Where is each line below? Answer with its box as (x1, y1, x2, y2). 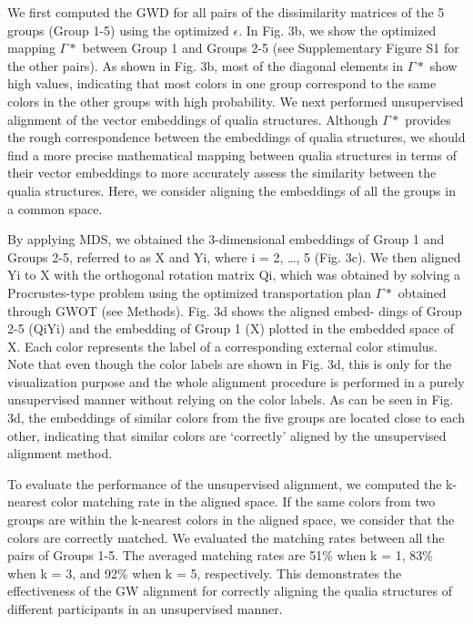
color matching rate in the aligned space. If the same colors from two (51, 492, 436, 511)
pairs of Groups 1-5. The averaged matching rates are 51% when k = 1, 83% (7, 546, 433, 565)
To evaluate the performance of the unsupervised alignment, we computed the (7, 474, 442, 493)
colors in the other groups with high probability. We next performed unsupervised (7, 91, 464, 110)
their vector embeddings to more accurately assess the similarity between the (7, 163, 437, 182)
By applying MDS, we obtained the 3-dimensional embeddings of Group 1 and (7, 230, 445, 249)
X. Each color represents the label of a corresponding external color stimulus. (7, 336, 438, 355)
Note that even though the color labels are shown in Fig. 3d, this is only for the (7, 354, 452, 373)
